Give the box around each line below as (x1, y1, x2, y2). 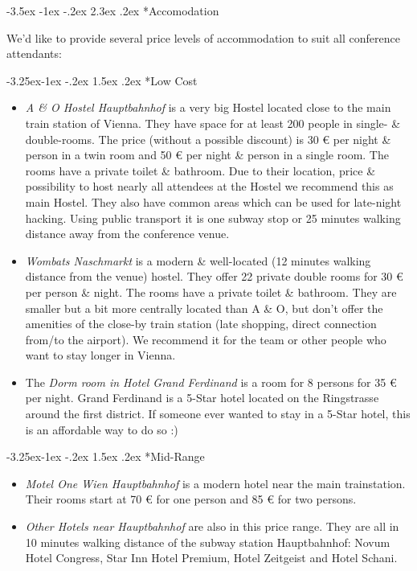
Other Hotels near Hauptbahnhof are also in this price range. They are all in (25, 518, 399, 535)
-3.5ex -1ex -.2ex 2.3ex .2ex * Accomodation (6, 2, 219, 18)
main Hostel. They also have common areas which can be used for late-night (25, 193, 402, 210)
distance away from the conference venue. (25, 225, 230, 242)
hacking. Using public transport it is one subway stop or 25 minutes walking (25, 209, 401, 226)
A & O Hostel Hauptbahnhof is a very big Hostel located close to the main (25, 99, 391, 116)
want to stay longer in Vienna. (25, 347, 176, 364)
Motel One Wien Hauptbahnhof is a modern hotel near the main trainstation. (25, 474, 406, 491)
